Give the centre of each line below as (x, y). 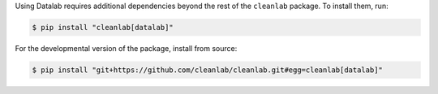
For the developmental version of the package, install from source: (126, 48)
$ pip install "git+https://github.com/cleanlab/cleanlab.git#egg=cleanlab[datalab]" (207, 70)
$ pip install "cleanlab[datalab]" (103, 27)
